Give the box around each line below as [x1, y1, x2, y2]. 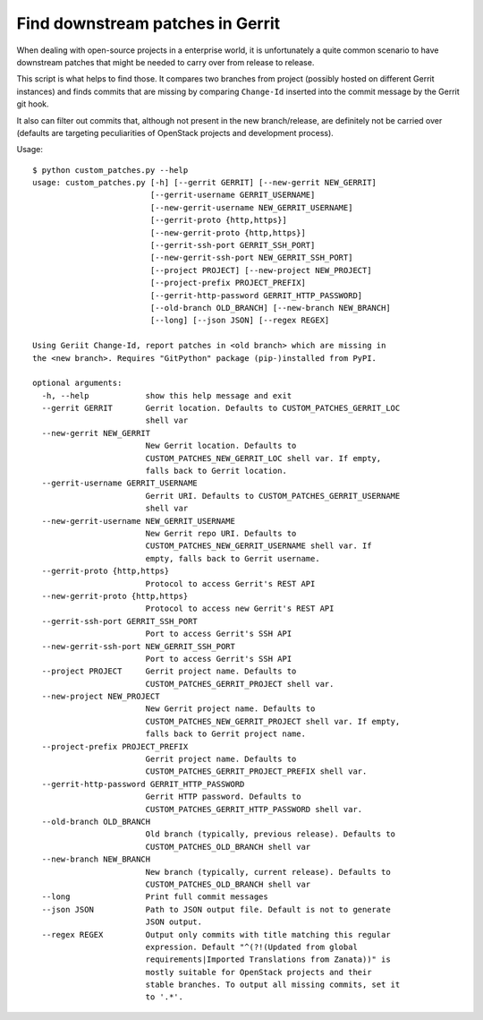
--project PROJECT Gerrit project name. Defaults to [41, 666, 297, 676]
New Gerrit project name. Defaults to [145, 704, 316, 714]
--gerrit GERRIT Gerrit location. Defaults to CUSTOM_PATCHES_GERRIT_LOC [41, 403, 401, 414]
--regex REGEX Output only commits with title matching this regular [41, 930, 391, 939]
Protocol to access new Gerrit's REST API [145, 604, 335, 613]
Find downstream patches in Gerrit [16, 13, 281, 33]
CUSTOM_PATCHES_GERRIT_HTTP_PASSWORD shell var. [145, 804, 363, 814]
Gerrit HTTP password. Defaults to [145, 792, 301, 801]
